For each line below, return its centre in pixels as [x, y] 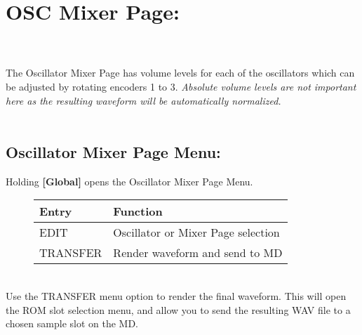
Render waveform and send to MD [198, 253]
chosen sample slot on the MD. [72, 323]
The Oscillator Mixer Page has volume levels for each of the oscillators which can [180, 73]
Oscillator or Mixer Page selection [196, 232]
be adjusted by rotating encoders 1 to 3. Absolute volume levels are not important [181, 86]
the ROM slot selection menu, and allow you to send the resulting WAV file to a [178, 309]
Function [138, 211]
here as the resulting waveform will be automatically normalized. [143, 100]
